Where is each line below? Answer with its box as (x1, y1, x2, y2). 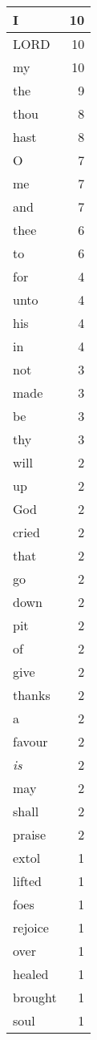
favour (13, 732, 48, 751)
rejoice (13, 918, 49, 937)
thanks (13, 686, 51, 704)
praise (13, 825, 46, 844)
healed (13, 965, 49, 983)
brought (13, 988, 57, 1006)
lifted (13, 872, 42, 890)
